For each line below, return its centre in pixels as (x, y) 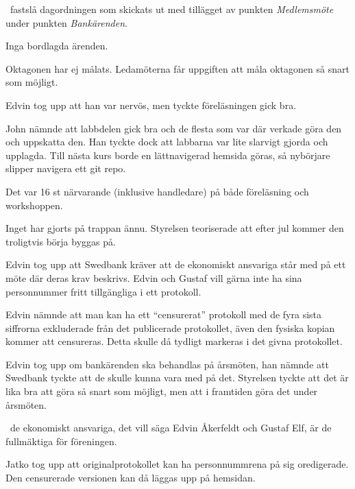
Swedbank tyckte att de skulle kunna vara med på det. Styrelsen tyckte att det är (177, 378)
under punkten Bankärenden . (66, 22)
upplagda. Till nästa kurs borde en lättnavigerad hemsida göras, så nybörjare (168, 155)
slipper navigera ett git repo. (66, 168)
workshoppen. (34, 205)
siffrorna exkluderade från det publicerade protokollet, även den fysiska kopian (170, 327)
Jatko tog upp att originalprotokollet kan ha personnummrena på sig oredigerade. (177, 464)
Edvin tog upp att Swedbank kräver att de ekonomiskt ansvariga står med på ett (176, 264)
